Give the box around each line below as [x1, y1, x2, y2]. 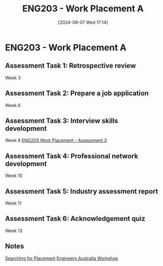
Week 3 [5, 75, 21, 81]
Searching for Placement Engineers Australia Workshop [5, 255, 119, 261]
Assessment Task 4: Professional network [5, 152, 138, 160]
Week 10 [5, 173, 23, 179]
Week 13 [5, 227, 23, 233]
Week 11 [5, 200, 22, 206]
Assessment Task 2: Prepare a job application [5, 89, 149, 98]
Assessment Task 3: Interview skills [5, 116, 119, 125]
